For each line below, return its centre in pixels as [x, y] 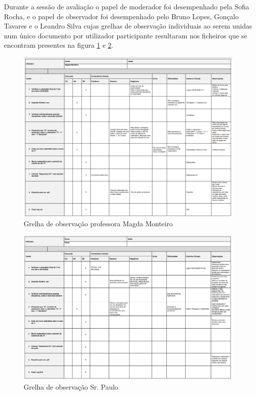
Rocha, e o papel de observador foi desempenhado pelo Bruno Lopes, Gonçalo [121, 16]
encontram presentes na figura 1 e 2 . [59, 45]
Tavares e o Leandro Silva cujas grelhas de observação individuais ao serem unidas [128, 26]
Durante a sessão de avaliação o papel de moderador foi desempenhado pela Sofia [127, 6]
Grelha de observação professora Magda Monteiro [98, 224]
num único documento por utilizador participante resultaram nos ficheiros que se [126, 35]
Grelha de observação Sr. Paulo [71, 387]
